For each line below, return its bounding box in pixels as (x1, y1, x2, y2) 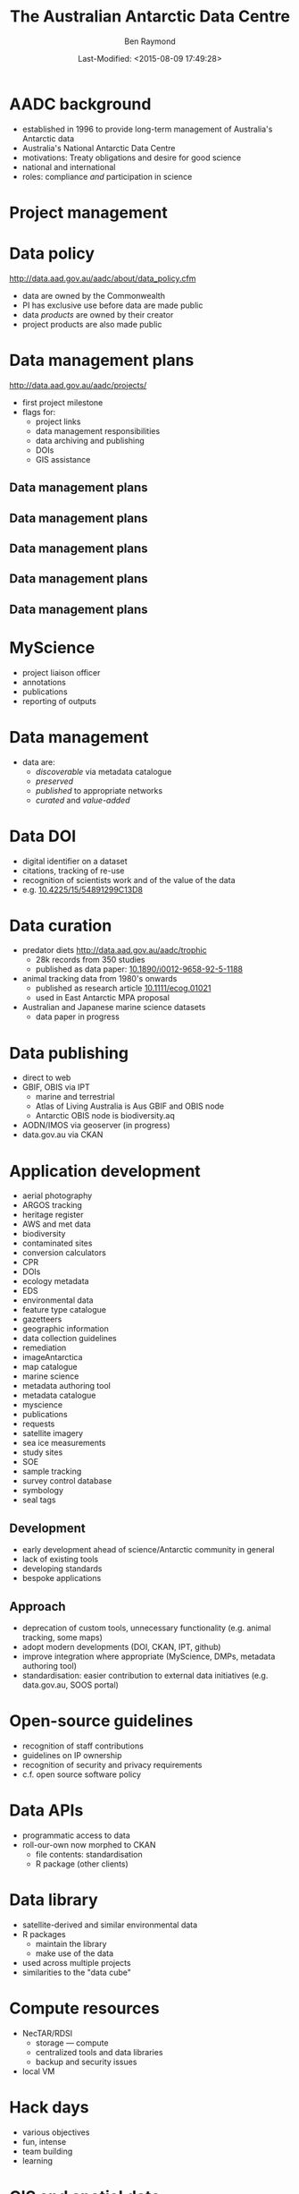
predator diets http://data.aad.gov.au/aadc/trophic (21, 945, 207, 956)
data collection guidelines (21, 1333, 118, 1344)
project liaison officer (21, 667, 101, 677)
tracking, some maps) (21, 1631, 103, 1643)
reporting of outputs (21, 695, 96, 706)
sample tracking (21, 1466, 82, 1477)
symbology (21, 1485, 64, 1496)
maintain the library (35, 1938, 107, 1949)
